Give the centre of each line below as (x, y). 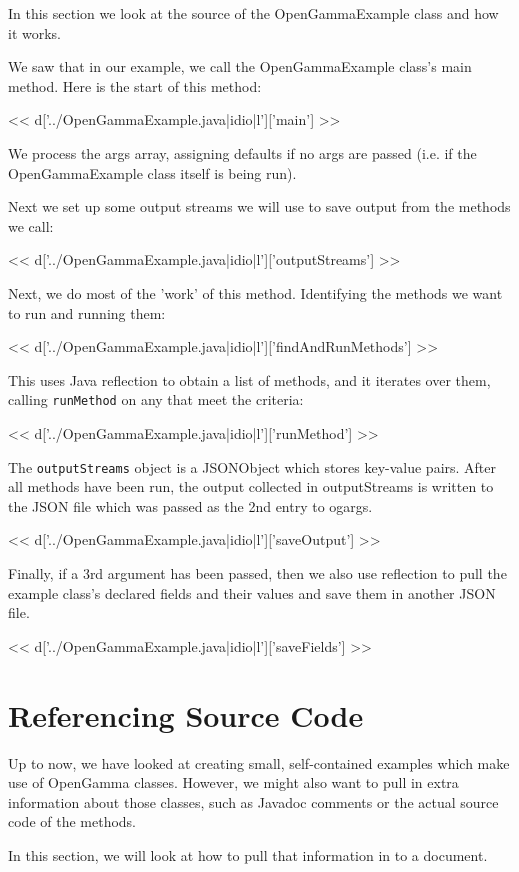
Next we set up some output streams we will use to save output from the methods (259, 206)
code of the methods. (72, 821)
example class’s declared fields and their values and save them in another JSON (252, 592)
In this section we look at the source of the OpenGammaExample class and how (253, 13)
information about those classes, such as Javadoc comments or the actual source (253, 801)
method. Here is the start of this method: (135, 85)
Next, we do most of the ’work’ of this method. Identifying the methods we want (255, 292)
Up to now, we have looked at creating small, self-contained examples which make (259, 762)
